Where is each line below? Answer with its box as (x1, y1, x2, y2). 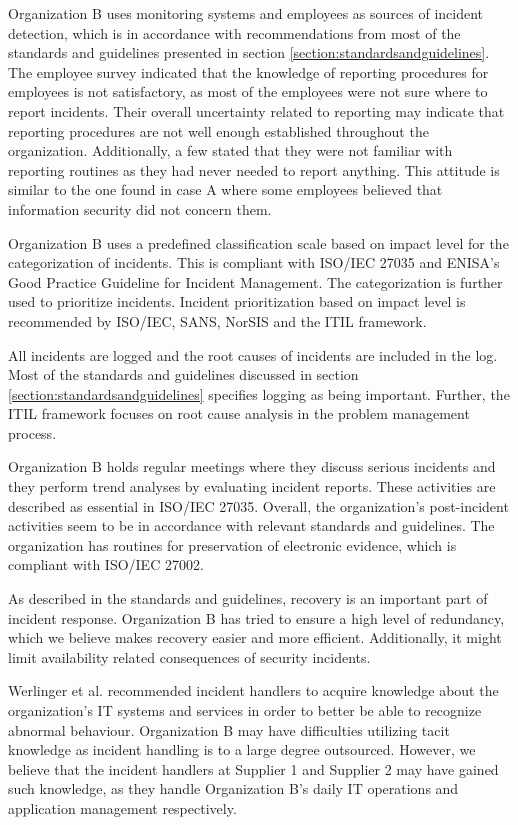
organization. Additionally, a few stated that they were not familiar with (8, 140, 453, 161)
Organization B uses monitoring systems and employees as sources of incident (8, 3, 484, 23)
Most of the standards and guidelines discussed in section (8, 364, 359, 385)
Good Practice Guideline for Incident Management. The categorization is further (8, 271, 503, 292)
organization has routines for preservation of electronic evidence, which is (8, 534, 457, 555)
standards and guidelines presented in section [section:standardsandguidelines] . (8, 42, 490, 63)
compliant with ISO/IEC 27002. (8, 554, 204, 575)
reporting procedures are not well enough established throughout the (8, 120, 429, 141)
